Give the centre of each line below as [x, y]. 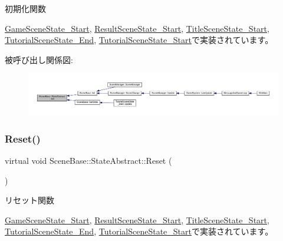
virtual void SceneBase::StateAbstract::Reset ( [88, 160]
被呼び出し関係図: [39, 59]
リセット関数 [29, 200]
